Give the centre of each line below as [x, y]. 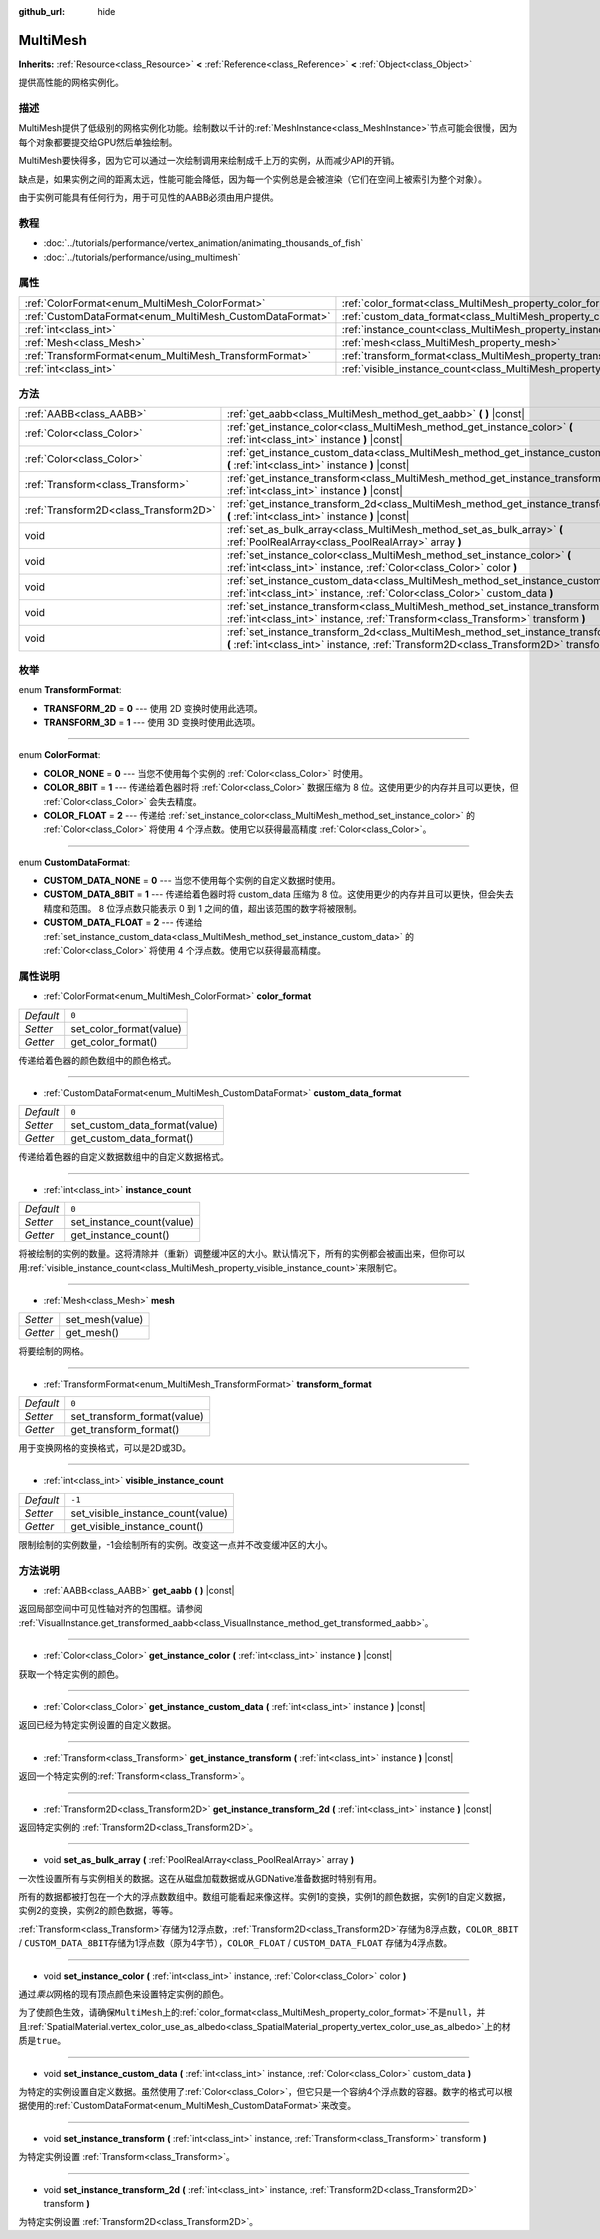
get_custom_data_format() [132, 1138]
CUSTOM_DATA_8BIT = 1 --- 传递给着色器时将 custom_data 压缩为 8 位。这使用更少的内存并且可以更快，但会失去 [278, 894]
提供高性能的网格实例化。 [71, 82]
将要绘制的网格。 [53, 1351]
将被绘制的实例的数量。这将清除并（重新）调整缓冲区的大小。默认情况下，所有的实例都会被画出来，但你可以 [241, 1254]
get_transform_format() [125, 1430]
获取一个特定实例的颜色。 [71, 1674]
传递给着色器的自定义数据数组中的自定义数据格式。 [123, 1157]
